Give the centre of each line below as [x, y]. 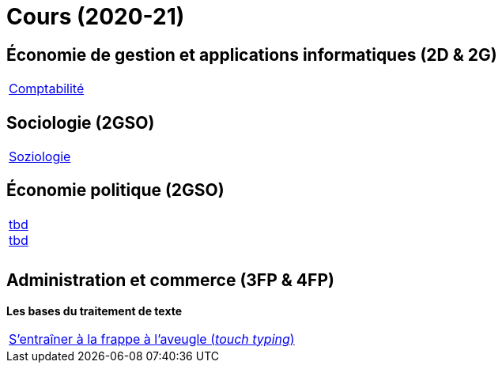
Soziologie [40, 157]
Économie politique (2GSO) [115, 190]
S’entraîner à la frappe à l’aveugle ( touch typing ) [152, 339]
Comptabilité [47, 89]
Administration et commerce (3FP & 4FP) [170, 281]
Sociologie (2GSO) [81, 122]
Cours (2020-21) [96, 17]
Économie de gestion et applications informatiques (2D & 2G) [252, 55]
